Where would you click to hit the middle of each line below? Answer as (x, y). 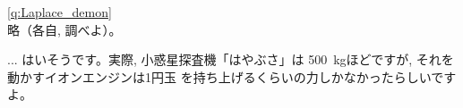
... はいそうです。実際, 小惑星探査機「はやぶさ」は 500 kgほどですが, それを (231, 59)
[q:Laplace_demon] (60, 12)
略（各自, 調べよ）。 (64, 29)
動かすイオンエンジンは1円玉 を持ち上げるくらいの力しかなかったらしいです (232, 76)
